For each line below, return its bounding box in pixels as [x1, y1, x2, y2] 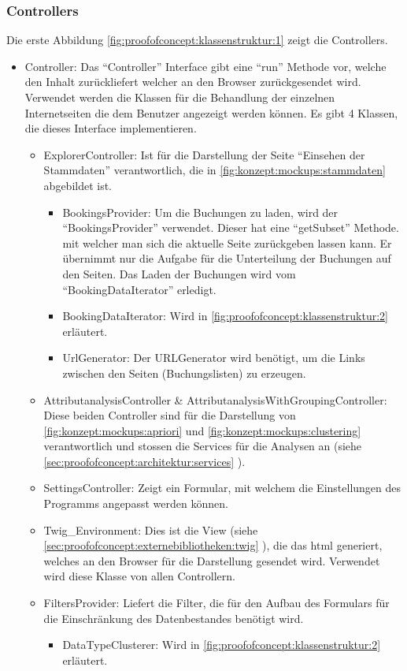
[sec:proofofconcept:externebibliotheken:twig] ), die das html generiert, [43, 537, 383, 554]
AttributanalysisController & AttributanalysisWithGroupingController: [43, 391, 387, 408]
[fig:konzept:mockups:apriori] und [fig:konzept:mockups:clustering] [43, 422, 361, 438]
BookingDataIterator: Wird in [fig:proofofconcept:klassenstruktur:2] [62, 308, 388, 324]
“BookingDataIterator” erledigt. [62, 281, 216, 297]
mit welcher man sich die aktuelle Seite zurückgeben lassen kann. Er [62, 234, 392, 251]
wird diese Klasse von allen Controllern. [43, 568, 235, 584]
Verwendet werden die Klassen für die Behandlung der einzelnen [24, 89, 335, 105]
